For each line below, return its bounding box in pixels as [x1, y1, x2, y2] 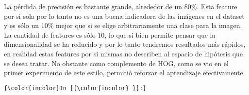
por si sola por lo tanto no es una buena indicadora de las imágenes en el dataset [4, 11, 245, 21]
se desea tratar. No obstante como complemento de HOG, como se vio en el [4, 58, 229, 68]
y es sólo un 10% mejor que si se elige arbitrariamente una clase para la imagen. [4, 20, 242, 30]
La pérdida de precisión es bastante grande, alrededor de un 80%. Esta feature [4, 1, 237, 11]
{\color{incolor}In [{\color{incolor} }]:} [4, 84, 147, 92]
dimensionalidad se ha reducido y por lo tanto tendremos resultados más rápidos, [4, 39, 246, 49]
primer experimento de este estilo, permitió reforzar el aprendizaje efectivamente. [4, 68, 245, 78]
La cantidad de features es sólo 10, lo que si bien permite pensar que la [4, 29, 216, 40]
